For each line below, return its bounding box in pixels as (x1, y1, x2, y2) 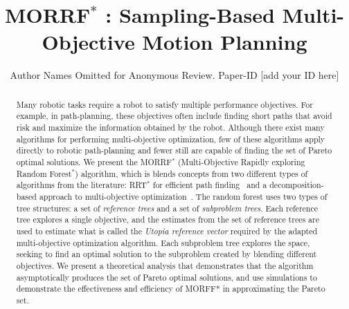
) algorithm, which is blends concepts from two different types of (75, 167, 308, 179)
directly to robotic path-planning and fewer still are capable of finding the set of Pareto (16, 144, 332, 156)
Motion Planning (142, 28, 307, 56)
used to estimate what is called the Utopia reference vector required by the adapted (16, 225, 318, 236)
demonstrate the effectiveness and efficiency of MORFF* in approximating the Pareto (16, 283, 325, 294)
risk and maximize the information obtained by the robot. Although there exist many (16, 122, 325, 133)
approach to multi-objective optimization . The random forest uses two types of (39, 190, 328, 202)
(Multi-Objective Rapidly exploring (177, 156, 305, 167)
